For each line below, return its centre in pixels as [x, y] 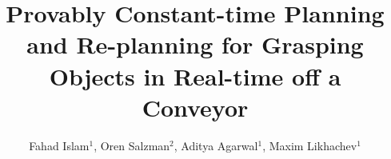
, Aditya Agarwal [216, 145]
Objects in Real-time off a [195, 76]
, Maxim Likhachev [310, 145]
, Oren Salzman [132, 145]
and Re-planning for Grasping [195, 44]
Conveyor [195, 107]
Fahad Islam [59, 145]
